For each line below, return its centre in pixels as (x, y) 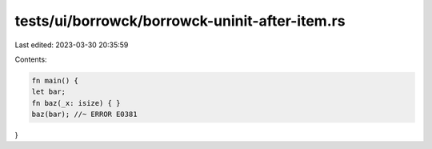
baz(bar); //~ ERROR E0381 (84, 115)
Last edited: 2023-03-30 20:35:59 (72, 45)
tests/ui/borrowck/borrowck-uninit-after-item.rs (180, 21)
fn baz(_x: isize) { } (76, 103)
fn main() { (55, 81)
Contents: (31, 59)
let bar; (49, 92)
